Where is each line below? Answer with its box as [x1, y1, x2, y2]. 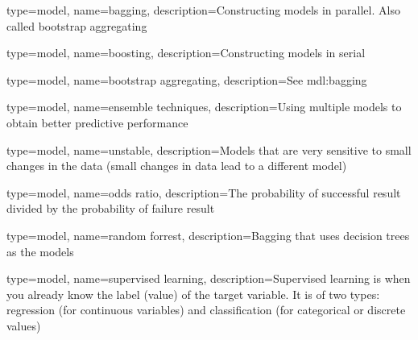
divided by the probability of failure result [6, 200, 215, 217]
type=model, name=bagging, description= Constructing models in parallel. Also [6, 2, 400, 18]
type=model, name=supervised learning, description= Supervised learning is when [6, 270, 411, 287]
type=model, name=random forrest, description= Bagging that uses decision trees [6, 226, 410, 243]
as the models [6, 243, 74, 259]
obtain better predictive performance [6, 114, 188, 131]
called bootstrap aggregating [6, 17, 147, 34]
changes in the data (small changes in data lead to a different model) [6, 157, 347, 174]
